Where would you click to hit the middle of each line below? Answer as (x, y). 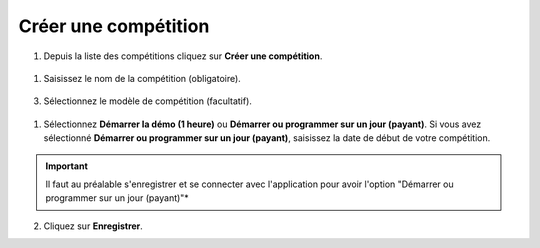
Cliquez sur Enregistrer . (93, 226)
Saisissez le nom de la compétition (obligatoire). (142, 78)
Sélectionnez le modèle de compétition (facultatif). (147, 101)
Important (67, 166)
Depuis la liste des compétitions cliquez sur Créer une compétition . (183, 56)
